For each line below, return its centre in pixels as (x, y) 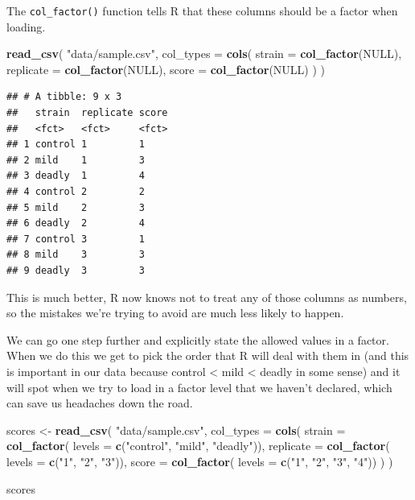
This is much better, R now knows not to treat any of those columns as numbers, (207, 297)
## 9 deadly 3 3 (76, 270)
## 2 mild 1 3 (76, 160)
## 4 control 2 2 (76, 192)
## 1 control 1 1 (76, 145)
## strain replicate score (87, 113)
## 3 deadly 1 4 (76, 176)
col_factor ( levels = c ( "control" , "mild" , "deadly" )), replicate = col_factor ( (198, 446)
